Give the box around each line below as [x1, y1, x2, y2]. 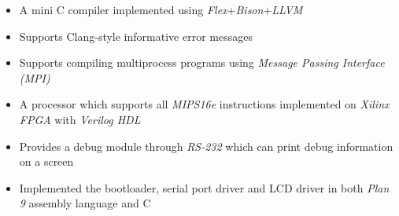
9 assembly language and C [19, 195, 151, 211]
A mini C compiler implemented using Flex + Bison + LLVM [19, 2, 303, 17]
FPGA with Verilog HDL [19, 111, 141, 127]
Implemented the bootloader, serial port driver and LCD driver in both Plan [19, 179, 390, 196]
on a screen [19, 153, 74, 170]
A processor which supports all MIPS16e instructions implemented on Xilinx [19, 96, 390, 112]
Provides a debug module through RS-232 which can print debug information [19, 137, 393, 154]
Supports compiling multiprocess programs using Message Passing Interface [19, 54, 385, 71]
